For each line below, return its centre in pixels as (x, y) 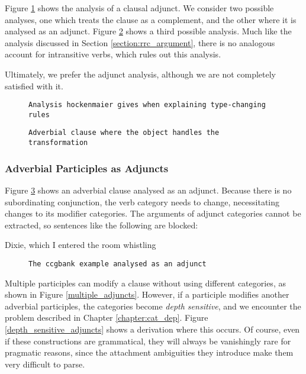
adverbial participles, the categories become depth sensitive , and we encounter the (153, 306)
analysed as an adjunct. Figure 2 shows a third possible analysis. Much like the (148, 31)
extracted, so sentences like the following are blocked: (102, 225)
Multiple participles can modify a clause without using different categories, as (145, 283)
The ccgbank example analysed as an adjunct (117, 264)
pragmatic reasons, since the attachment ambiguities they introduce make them (149, 352)
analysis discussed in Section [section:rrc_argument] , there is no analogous (140, 42)
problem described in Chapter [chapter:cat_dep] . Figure (107, 317)
